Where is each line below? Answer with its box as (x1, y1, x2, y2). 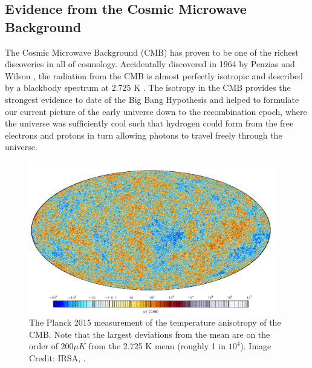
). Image (240, 340, 271, 352)
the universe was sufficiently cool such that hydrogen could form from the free (5, 117, 294, 130)
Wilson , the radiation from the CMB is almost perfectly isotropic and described (5, 69, 304, 82)
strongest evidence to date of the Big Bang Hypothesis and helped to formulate (5, 93, 299, 105)
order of (29, 340, 58, 352)
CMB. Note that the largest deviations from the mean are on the (29, 327, 270, 340)
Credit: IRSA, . (29, 352, 86, 364)
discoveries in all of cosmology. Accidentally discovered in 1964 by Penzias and (5, 57, 295, 70)
